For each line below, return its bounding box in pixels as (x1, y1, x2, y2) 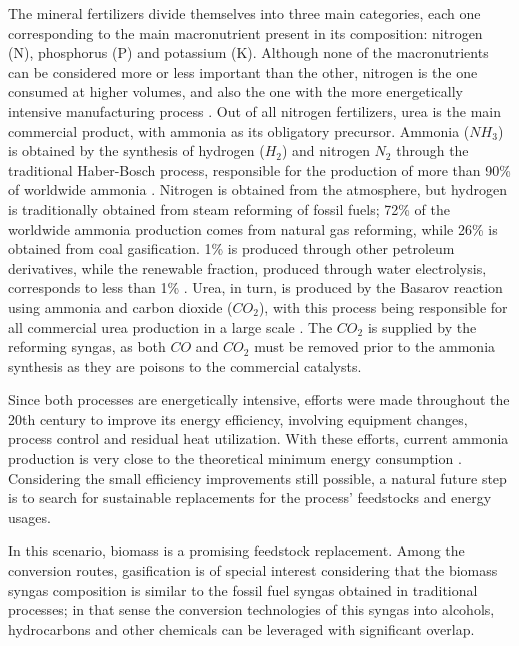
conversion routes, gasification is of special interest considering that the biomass (8, 560, 498, 581)
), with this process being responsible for (258, 296, 508, 317)
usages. (8, 506, 51, 527)
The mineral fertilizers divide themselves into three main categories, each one (8, 3, 481, 23)
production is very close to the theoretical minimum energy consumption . (8, 448, 462, 469)
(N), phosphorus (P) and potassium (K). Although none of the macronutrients (8, 42, 489, 63)
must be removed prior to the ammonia (254, 336, 496, 357)
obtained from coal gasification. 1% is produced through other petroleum (8, 238, 455, 259)
